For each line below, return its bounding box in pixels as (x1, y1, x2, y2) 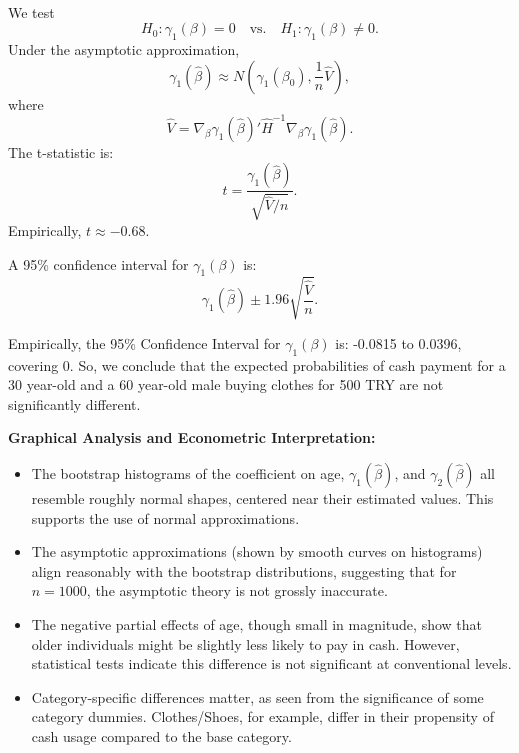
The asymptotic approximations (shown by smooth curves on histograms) (31, 541, 483, 562)
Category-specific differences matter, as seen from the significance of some (31, 686, 484, 707)
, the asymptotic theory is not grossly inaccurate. (86, 580, 388, 601)
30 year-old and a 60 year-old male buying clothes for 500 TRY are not (8, 374, 444, 395)
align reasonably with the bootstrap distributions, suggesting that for (31, 560, 457, 581)
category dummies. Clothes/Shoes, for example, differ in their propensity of (31, 706, 494, 727)
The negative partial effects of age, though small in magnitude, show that (31, 613, 482, 634)
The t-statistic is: (8, 141, 114, 162)
